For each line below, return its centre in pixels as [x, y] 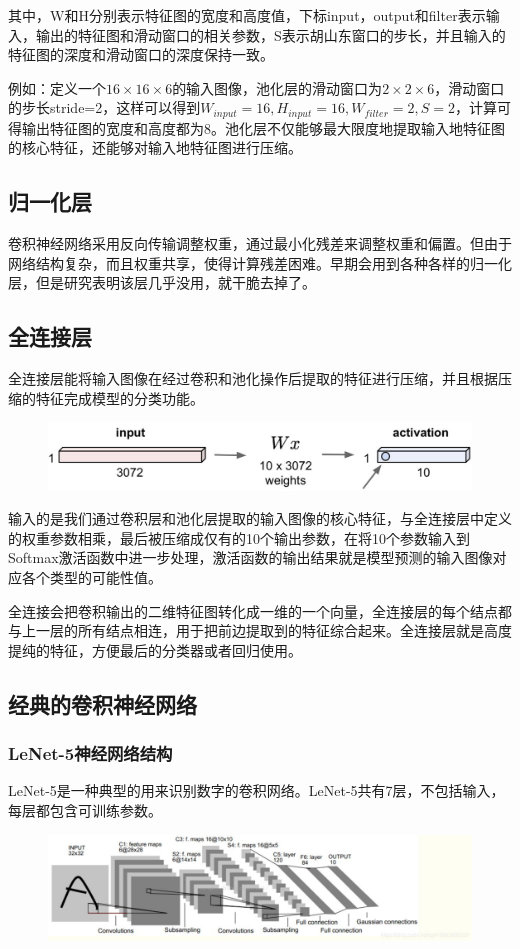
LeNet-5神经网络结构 [90, 753]
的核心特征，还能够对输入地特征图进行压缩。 [155, 147]
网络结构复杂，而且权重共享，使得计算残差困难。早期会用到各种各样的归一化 [260, 262]
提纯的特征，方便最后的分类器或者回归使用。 [155, 649]
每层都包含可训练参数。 [85, 810]
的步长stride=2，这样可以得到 [104, 107]
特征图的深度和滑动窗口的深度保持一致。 [141, 54]
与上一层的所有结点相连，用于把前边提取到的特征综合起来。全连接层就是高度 [260, 630]
